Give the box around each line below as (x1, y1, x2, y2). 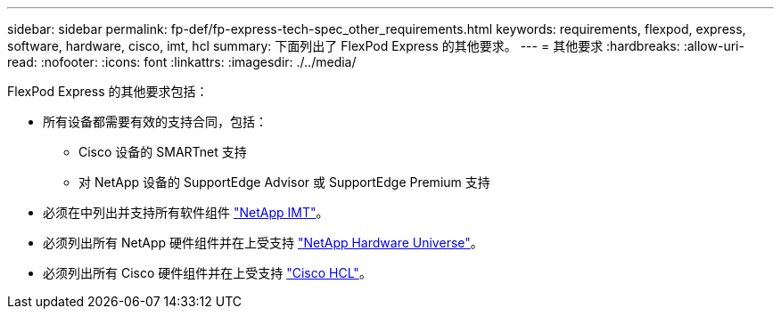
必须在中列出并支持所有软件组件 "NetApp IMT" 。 (43, 205, 329, 220)
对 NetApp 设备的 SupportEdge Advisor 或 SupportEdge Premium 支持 (78, 174, 490, 190)
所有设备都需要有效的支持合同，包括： (43, 114, 267, 129)
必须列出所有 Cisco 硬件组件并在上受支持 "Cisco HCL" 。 (43, 265, 372, 280)
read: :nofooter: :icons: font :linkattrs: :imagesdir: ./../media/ (7, 54, 357, 69)
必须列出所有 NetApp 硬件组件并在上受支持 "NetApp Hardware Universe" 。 (43, 235, 483, 250)
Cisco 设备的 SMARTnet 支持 (78, 144, 247, 159)
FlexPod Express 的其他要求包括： (7, 84, 209, 99)
